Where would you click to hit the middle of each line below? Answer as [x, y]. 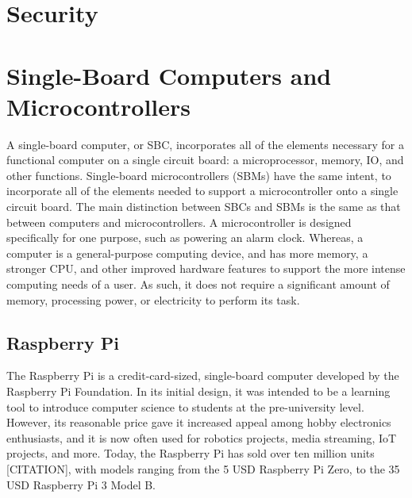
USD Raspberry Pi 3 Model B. [81, 484]
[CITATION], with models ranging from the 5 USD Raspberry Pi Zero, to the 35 [203, 468]
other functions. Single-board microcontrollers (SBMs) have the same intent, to [199, 175]
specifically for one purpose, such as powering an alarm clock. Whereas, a [185, 238]
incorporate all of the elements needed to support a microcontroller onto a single [202, 191]
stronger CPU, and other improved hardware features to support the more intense [206, 268]
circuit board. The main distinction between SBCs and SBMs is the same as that [204, 207]
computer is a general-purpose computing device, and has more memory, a [187, 253]
